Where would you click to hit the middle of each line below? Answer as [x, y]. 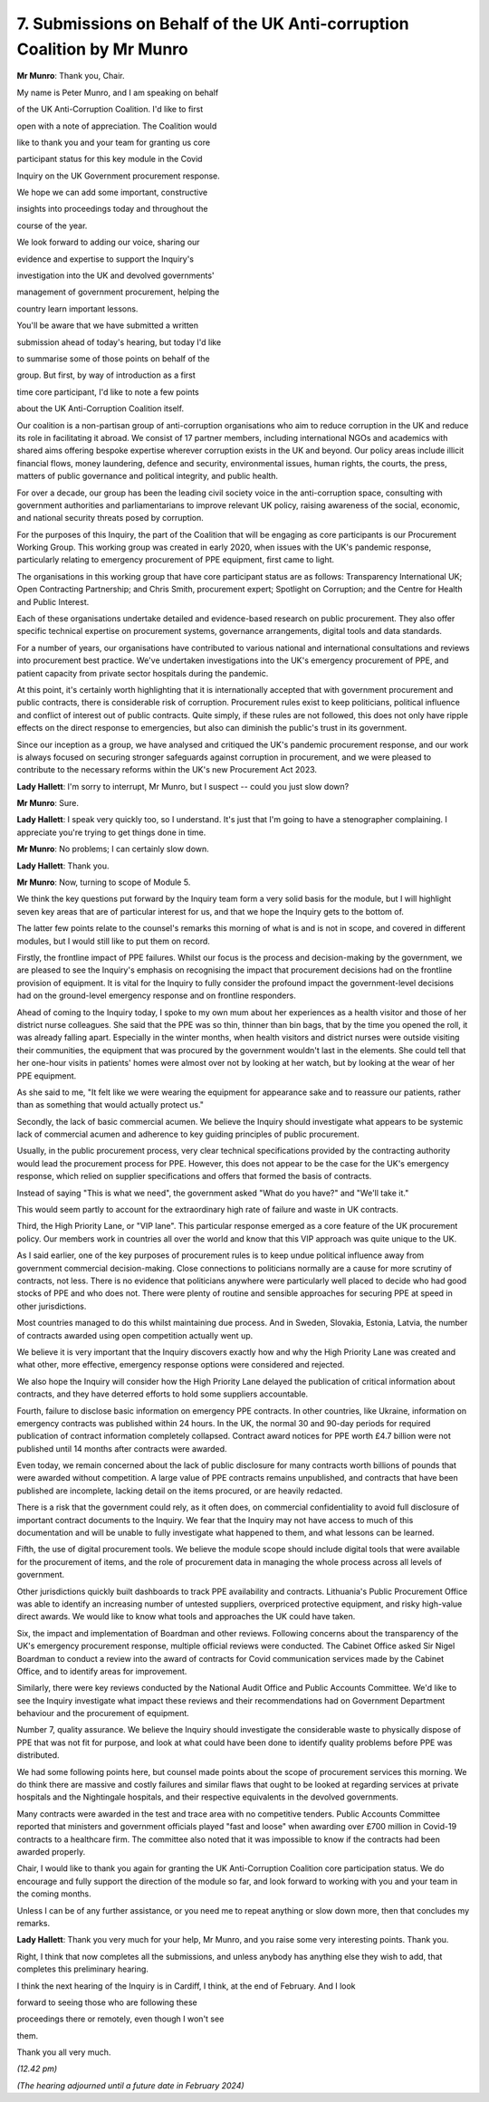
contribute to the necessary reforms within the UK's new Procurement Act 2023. [167, 770]
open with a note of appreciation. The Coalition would [117, 126]
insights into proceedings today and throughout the [112, 209]
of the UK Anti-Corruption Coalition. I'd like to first [110, 110]
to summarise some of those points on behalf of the [113, 359]
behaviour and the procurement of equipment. [103, 1713]
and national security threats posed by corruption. [110, 518]
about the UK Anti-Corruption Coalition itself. [101, 408]
